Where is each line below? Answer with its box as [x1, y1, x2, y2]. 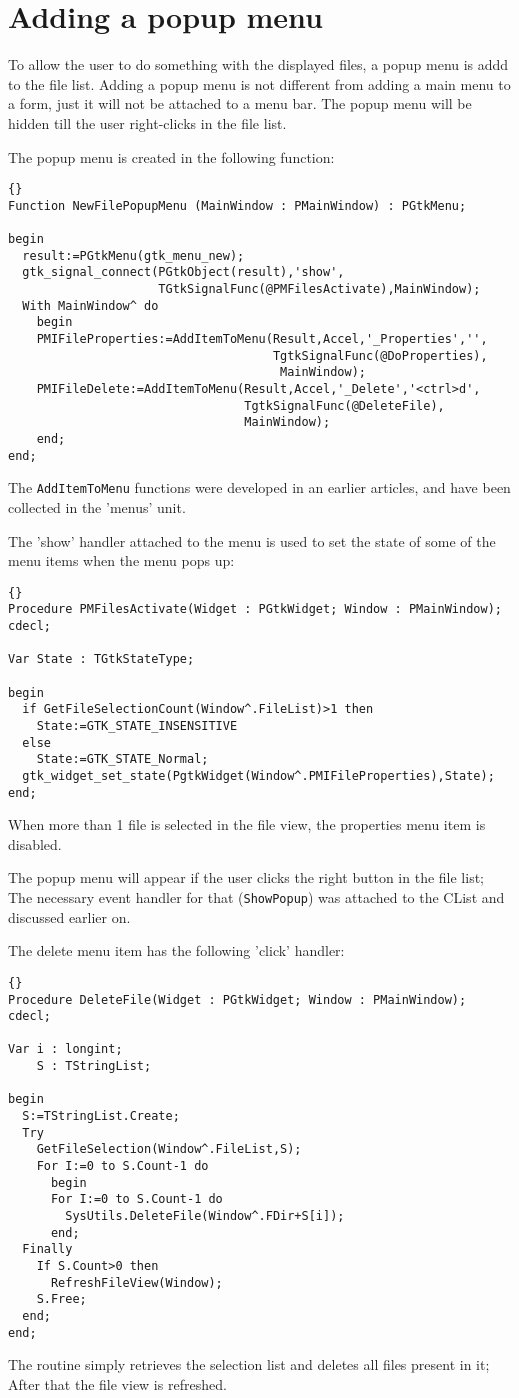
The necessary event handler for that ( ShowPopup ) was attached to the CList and [8, 887, 505, 907]
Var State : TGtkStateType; [8, 652, 195, 667]
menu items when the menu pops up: [8, 550, 235, 571]
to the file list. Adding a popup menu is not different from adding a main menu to [8, 73, 511, 94]
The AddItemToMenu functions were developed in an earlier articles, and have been [8, 477, 511, 498]
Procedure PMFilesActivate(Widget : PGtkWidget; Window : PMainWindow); [8, 602, 502, 617]
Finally [22, 1242, 73, 1257]
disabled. [8, 833, 62, 854]
